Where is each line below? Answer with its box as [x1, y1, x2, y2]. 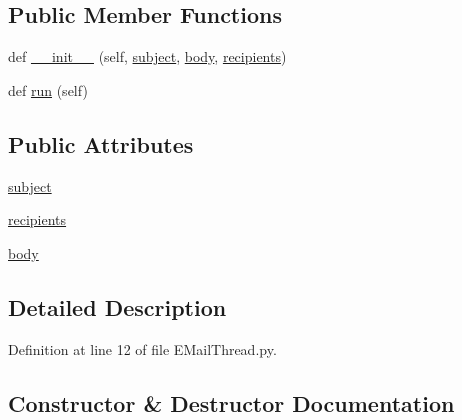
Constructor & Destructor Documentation [8, 387, 455, 418]
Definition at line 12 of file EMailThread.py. [8, 338, 277, 359]
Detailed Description [8, 291, 227, 322]
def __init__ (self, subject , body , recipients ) [8, 46, 287, 67]
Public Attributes [8, 128, 194, 159]
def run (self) [8, 79, 88, 100]
